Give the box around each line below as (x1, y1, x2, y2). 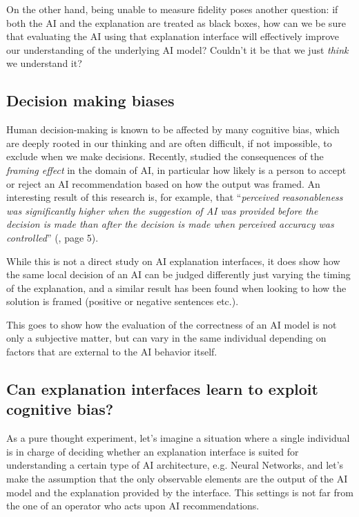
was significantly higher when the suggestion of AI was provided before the (6, 203, 318, 217)
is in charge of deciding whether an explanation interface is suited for (6, 444, 299, 458)
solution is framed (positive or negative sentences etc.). (6, 294, 239, 309)
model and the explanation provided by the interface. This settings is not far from (6, 485, 353, 499)
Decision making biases (6, 90, 175, 111)
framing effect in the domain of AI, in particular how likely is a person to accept (6, 162, 347, 177)
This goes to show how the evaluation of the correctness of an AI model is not (6, 317, 337, 331)
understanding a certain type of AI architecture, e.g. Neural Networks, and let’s (6, 458, 344, 472)
